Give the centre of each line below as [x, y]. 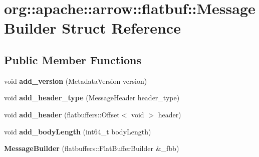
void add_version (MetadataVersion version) [76, 81]
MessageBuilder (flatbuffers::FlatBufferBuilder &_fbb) [92, 148]
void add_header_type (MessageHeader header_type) [92, 98]
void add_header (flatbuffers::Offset [62, 114]
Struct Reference [121, 28]
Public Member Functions [73, 59]
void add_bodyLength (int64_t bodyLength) [78, 131]
